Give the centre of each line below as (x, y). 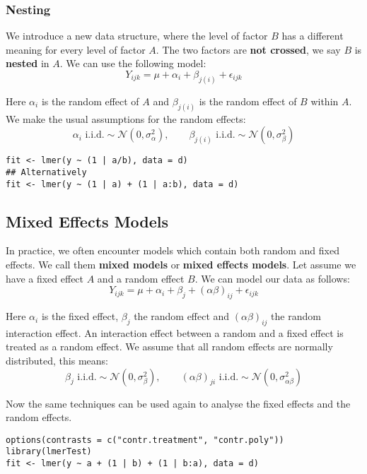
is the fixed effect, (80, 316)
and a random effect (141, 278)
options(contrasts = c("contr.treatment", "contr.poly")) (145, 440)
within (325, 101)
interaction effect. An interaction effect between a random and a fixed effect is (175, 332)
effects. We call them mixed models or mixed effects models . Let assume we (181, 265)
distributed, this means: (57, 361)
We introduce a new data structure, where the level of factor (137, 36)
